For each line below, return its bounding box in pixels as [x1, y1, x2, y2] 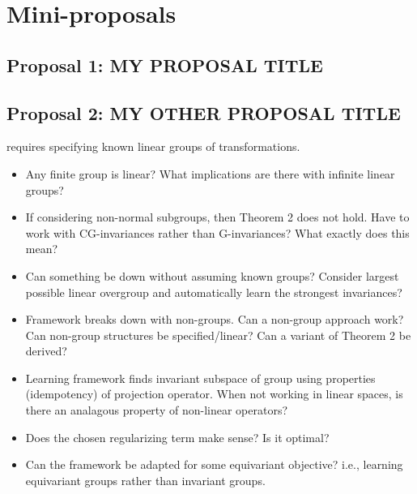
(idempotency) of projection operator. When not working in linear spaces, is [25, 385, 403, 402]
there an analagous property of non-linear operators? [25, 402, 287, 419]
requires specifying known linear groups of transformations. [6, 138, 300, 155]
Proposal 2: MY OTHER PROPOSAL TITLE [6, 100, 401, 125]
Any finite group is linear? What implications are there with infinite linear [25, 165, 395, 182]
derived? [25, 342, 67, 359]
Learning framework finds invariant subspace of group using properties [25, 369, 376, 386]
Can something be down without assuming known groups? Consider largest [25, 267, 399, 284]
